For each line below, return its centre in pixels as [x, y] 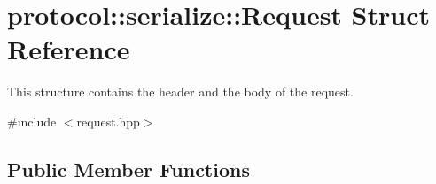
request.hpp [108, 121]
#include [32, 121]
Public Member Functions [128, 169]
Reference [69, 49]
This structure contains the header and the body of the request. [180, 92]
